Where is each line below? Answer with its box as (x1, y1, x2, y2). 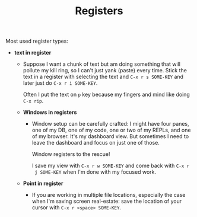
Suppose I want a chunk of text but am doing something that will (23, 60, 180, 68)
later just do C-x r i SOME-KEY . (23, 79, 98, 87)
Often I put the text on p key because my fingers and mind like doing (23, 91, 190, 98)
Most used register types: (5, 37, 69, 45)
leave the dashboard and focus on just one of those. (31, 139, 160, 146)
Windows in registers (23, 108, 77, 116)
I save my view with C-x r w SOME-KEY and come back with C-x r (31, 162, 190, 170)
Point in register (23, 180, 63, 187)
